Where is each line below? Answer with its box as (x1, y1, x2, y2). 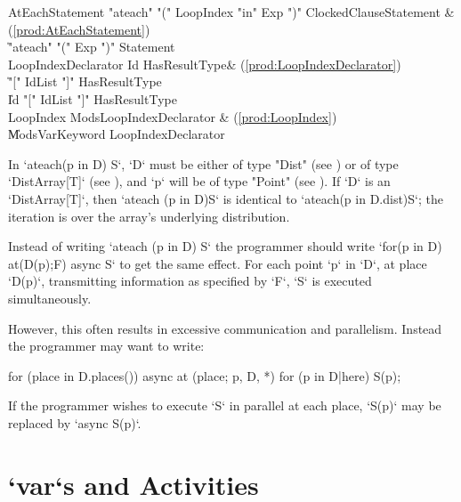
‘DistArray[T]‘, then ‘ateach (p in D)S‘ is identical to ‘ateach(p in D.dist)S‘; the (8, 189, 443, 207)
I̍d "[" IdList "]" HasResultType (8, 89, 177, 108)
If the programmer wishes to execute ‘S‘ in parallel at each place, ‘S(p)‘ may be (8, 396, 441, 415)
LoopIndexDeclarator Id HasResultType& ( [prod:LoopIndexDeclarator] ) (8, 54, 401, 73)
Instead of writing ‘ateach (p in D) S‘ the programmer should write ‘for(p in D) (8, 237, 442, 255)
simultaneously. (8, 288, 92, 307)
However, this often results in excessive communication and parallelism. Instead (8, 319, 442, 337)
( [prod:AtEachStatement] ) (8, 20, 150, 38)
